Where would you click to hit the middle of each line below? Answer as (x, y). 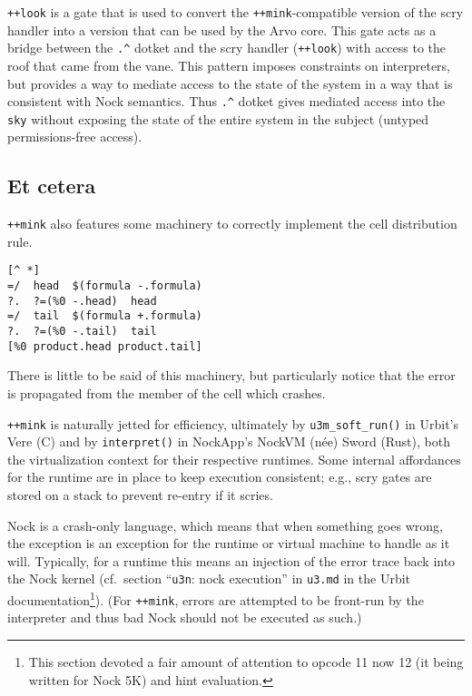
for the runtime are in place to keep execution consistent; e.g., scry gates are (220, 477)
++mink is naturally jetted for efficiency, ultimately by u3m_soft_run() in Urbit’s (233, 423)
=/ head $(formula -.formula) (105, 286)
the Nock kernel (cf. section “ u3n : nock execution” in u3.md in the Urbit (209, 578)
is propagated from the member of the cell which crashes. (167, 392)
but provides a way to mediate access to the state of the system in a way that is (230, 83)
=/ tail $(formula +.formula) (105, 316)
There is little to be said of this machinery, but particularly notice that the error (231, 375)
